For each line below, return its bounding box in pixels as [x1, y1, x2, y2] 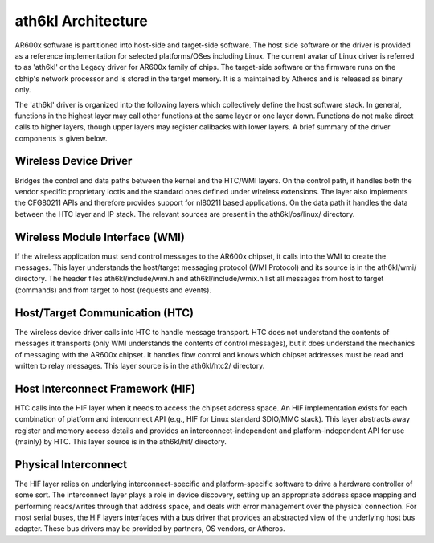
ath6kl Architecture [14, 12, 148, 30]
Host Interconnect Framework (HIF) [14, 382, 196, 395]
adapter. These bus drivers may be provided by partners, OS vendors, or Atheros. [14, 524, 285, 533]
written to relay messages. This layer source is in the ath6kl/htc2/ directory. [14, 361, 265, 370]
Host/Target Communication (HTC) [14, 306, 194, 320]
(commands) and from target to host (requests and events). [14, 285, 212, 295]
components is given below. [14, 133, 108, 143]
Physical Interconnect [14, 458, 128, 472]
